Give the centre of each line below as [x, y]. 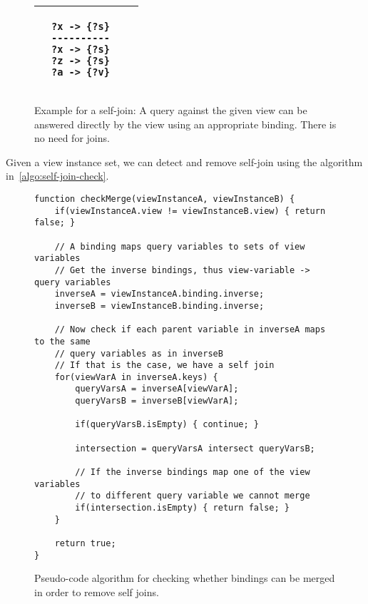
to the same [62, 341]
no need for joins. [72, 138]
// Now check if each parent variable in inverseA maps [190, 330]
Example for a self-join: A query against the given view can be [171, 110]
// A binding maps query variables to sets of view [180, 246]
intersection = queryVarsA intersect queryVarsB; [195, 448]
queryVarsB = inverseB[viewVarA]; [157, 401]
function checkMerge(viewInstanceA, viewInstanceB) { [165, 199]
